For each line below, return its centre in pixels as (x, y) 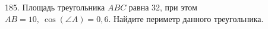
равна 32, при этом (163, 7)
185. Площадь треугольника (55, 7)
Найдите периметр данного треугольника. (188, 18)
